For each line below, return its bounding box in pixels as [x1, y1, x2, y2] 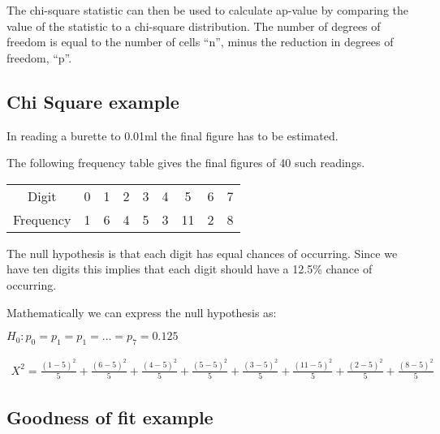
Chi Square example [6, 88, 179, 114]
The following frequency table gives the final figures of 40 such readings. [6, 154, 365, 171]
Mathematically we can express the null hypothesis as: [6, 303, 277, 320]
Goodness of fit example [6, 404, 214, 429]
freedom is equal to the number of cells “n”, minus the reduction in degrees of [6, 33, 394, 50]
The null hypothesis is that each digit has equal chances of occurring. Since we [6, 244, 398, 261]
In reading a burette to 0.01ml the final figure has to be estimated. [6, 127, 339, 144]
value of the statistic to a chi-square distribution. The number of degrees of [6, 17, 381, 34]
